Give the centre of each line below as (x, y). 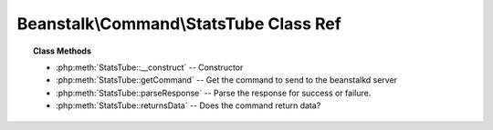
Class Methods (62, 51)
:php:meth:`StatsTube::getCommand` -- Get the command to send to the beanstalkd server (226, 80)
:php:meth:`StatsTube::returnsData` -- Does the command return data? (189, 105)
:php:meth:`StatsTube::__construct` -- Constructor (150, 67)
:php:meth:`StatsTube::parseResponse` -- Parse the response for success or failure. (214, 93)
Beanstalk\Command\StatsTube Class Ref (179, 24)
